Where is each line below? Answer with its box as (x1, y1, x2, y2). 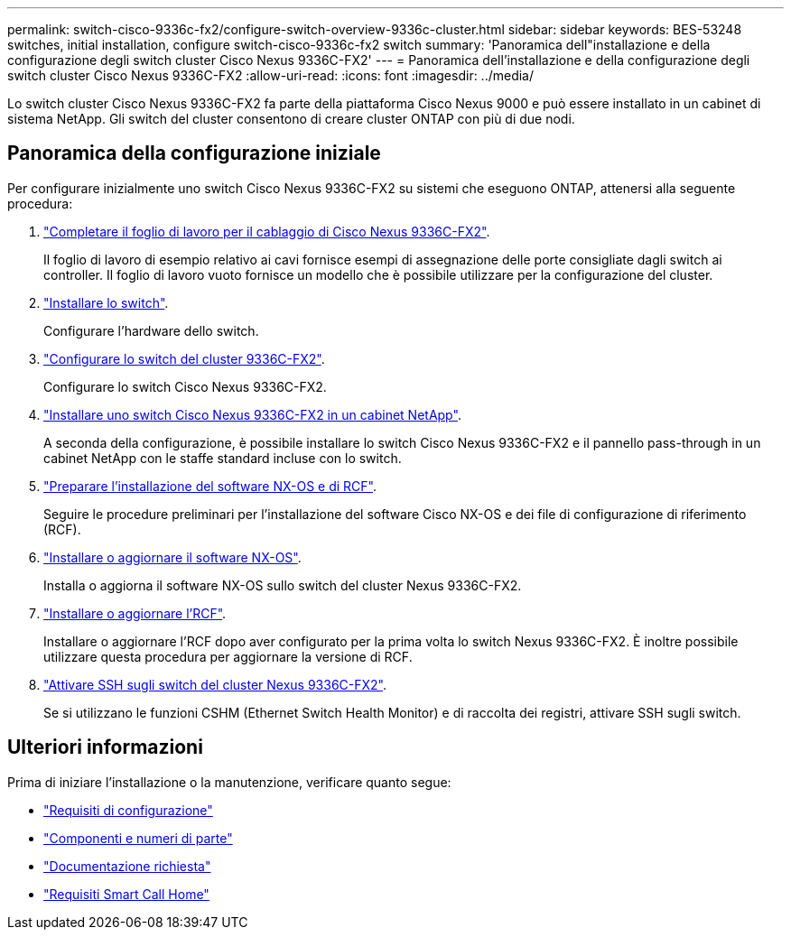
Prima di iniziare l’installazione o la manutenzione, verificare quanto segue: (7, 774, 451, 790)
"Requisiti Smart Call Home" (43, 886, 209, 902)
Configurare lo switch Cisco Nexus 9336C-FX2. (43, 378, 327, 394)
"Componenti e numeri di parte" (43, 830, 233, 846)
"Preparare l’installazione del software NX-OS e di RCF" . (43, 478, 377, 494)
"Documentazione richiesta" (43, 858, 211, 874)
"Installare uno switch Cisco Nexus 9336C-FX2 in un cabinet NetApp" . (43, 406, 461, 422)
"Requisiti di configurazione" (43, 802, 213, 818)
